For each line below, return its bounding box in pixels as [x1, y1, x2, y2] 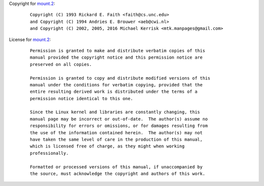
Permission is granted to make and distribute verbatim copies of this [30, 48, 205, 53]
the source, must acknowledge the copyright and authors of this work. [30, 171, 205, 176]
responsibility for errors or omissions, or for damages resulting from [30, 123, 208, 129]
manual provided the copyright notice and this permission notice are [30, 55, 203, 61]
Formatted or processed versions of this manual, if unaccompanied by [30, 164, 203, 169]
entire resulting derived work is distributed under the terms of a [30, 89, 198, 95]
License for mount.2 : [9, 37, 51, 42]
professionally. [30, 150, 69, 156]
